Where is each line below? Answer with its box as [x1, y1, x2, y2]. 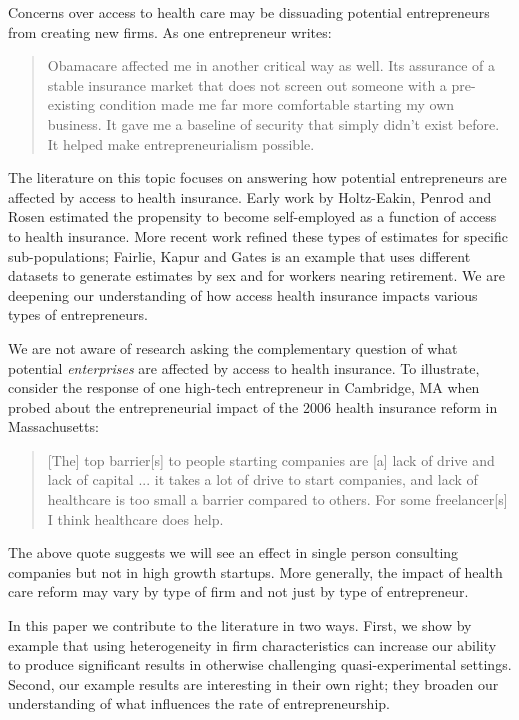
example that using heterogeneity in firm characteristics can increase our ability [8, 634, 497, 655]
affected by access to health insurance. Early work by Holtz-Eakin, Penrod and [8, 186, 492, 207]
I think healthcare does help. [47, 508, 224, 529]
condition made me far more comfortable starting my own [99, 94, 455, 115]
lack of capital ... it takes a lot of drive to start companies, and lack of [47, 469, 478, 490]
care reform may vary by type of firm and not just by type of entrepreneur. [8, 581, 469, 602]
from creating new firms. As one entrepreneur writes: [8, 21, 332, 42]
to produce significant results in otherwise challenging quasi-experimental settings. [8, 654, 512, 675]
